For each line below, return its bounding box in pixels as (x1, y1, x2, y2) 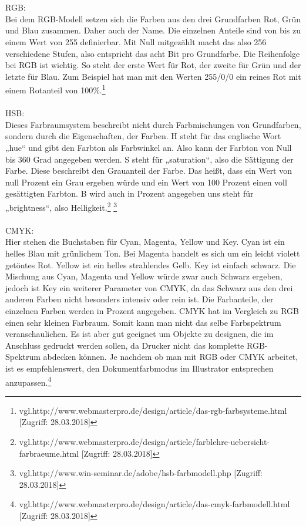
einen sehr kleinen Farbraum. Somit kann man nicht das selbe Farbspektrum (5, 316, 281, 328)
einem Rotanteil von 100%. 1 (5, 82, 106, 96)
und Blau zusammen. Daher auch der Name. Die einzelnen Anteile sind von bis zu (5, 24, 301, 36)
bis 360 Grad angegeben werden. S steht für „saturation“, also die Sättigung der (5, 153, 294, 165)
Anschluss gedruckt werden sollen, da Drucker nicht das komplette (5, 339, 244, 351)
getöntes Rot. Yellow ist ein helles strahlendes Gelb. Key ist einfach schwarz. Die (5, 258, 296, 271)
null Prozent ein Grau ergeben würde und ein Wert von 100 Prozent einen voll (5, 176, 287, 188)
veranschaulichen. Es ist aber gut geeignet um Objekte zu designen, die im (5, 328, 274, 340)
